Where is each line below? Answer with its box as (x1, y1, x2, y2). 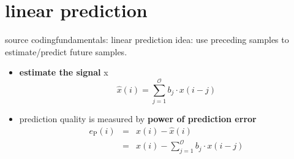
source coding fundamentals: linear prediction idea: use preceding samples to (5, 33, 289, 46)
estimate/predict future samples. (5, 45, 127, 58)
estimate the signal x (19, 66, 108, 79)
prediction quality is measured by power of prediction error (19, 112, 257, 125)
